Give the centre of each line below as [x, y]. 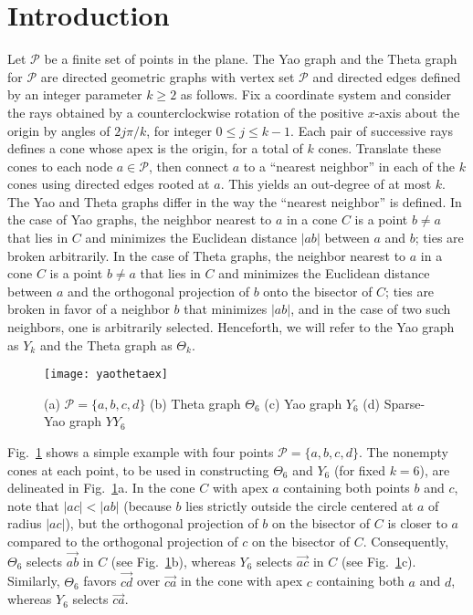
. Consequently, [406, 542]
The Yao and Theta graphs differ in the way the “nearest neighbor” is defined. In [235, 201]
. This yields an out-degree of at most [326, 184]
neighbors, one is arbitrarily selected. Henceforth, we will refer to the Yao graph [231, 327]
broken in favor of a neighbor [89, 309]
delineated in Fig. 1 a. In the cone [101, 488]
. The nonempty [403, 452]
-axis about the [417, 112]
